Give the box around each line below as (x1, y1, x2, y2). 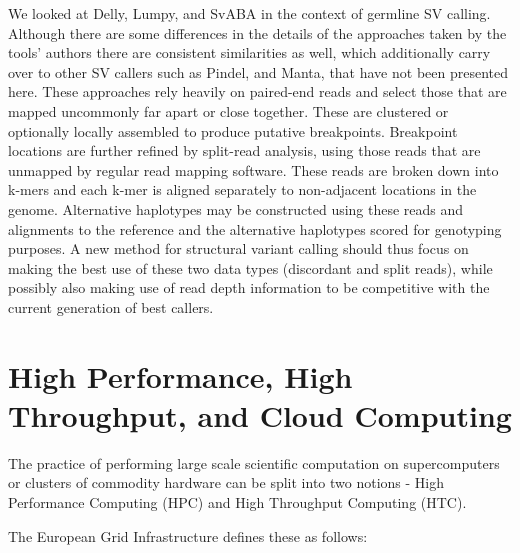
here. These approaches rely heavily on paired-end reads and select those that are (8, 81, 507, 102)
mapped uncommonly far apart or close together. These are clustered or (8, 100, 449, 121)
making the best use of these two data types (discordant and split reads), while (8, 257, 493, 278)
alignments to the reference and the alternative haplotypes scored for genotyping (8, 218, 502, 239)
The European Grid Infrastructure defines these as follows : (8, 525, 368, 546)
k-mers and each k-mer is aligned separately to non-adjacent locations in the (8, 179, 477, 200)
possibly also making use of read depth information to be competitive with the (8, 277, 490, 298)
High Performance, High (8, 355, 353, 396)
